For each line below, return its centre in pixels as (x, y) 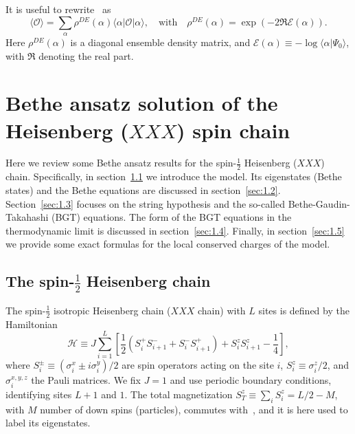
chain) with (222, 310)
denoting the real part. (86, 55)
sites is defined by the (304, 310)
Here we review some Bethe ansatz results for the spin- (121, 163)
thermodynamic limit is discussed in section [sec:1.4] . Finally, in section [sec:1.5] (175, 230)
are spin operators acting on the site (198, 365)
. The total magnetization (179, 394)
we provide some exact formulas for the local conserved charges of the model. (168, 244)
